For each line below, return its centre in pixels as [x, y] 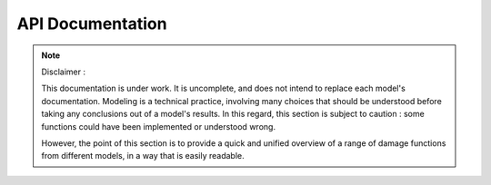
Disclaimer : [64, 72]
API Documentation [92, 24]
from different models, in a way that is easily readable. [143, 156]
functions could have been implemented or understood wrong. [159, 126]
